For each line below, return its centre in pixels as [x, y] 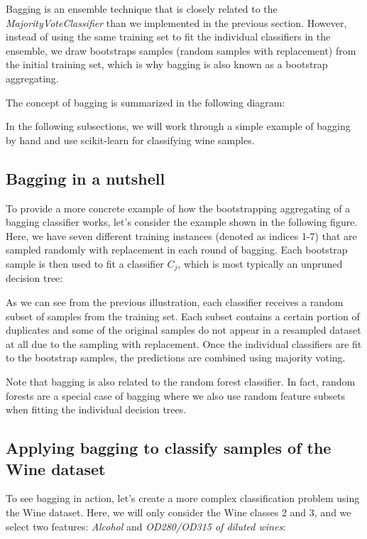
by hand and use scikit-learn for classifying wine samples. [130, 140]
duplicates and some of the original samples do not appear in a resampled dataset [183, 330]
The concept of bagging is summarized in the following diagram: [146, 102]
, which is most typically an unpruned [260, 263]
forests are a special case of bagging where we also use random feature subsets [175, 395]
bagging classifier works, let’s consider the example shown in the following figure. [182, 222]
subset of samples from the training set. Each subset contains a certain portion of [183, 316]
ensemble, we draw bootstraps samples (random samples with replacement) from [181, 50]
